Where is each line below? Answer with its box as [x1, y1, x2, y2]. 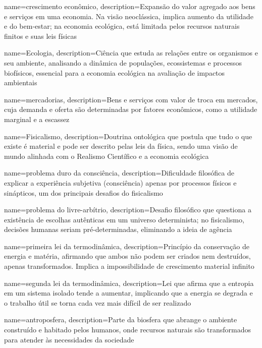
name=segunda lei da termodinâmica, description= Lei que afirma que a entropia [4, 277, 254, 288]
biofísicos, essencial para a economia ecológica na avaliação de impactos [4, 67, 225, 78]
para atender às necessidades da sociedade [4, 334, 134, 344]
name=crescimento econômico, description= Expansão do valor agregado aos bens [4, 1, 255, 11]
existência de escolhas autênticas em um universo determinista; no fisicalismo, [4, 214, 244, 224]
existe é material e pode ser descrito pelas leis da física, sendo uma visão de [4, 141, 238, 151]
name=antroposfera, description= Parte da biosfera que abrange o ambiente [4, 314, 237, 325]
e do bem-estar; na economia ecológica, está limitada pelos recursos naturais [4, 21, 240, 31]
